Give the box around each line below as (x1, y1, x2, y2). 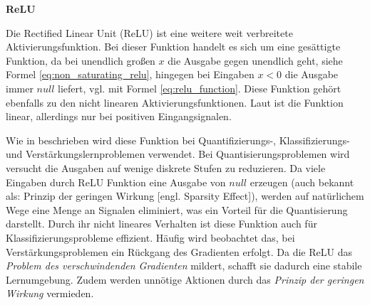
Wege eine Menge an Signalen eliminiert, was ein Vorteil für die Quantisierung (6, 202, 348, 217)
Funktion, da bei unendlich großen (6, 53, 155, 68)
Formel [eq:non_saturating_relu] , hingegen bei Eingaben (6, 67, 255, 82)
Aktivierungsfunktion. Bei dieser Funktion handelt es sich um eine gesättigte (6, 39, 341, 54)
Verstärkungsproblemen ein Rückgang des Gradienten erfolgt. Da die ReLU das (6, 244, 352, 259)
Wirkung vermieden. (6, 286, 94, 301)
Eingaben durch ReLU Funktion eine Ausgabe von (6, 174, 226, 189)
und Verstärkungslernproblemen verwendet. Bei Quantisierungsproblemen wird (6, 146, 350, 161)
